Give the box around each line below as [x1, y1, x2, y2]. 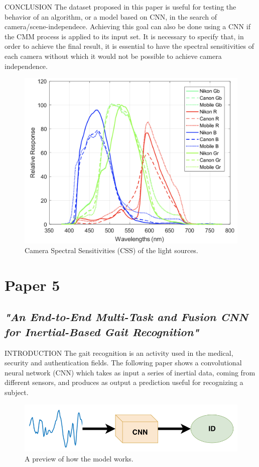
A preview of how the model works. [25, 453, 134, 464]
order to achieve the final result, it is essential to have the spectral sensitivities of [5, 41, 254, 51]
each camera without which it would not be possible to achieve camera [5, 50, 222, 61]
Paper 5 [5, 274, 60, 295]
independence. [5, 60, 48, 71]
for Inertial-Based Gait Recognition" [5, 324, 199, 339]
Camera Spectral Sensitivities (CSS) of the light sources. [25, 245, 198, 256]
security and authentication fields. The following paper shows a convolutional [5, 357, 242, 368]
